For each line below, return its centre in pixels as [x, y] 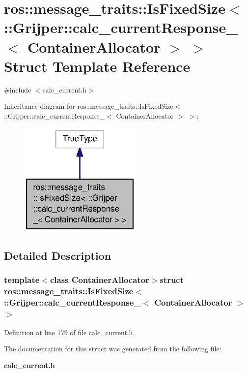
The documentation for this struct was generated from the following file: [113, 349]
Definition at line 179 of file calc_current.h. [69, 332]
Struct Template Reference [97, 66]
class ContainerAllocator [99, 280]
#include [18, 89]
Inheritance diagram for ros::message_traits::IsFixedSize [89, 106]
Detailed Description [58, 256]
